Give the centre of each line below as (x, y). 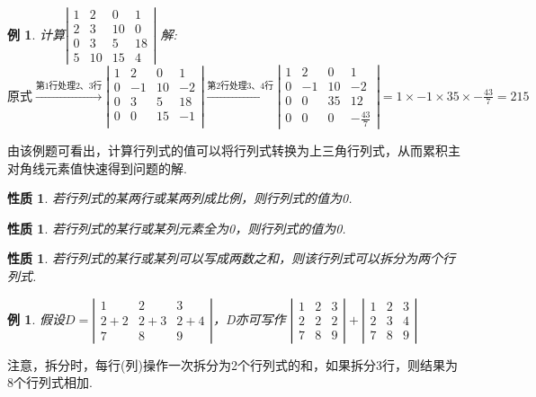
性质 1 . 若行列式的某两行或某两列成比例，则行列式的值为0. (180, 198)
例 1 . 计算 (36, 34)
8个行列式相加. (50, 382)
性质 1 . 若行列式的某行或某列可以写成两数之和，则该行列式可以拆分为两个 (225, 258)
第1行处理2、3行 (69, 86)
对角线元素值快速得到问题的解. (97, 168)
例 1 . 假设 (36, 318)
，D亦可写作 (249, 318)
